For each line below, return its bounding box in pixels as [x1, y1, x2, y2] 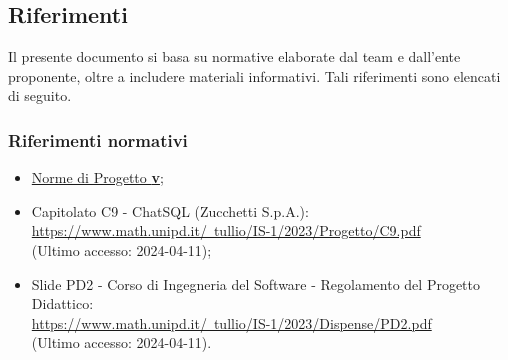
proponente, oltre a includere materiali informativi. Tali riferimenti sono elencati [8, 65, 501, 86]
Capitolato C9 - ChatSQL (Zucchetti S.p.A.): [31, 200, 309, 221]
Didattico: [31, 293, 94, 314]
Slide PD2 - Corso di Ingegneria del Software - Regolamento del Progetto [31, 273, 481, 294]
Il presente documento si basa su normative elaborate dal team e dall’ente [8, 46, 461, 67]
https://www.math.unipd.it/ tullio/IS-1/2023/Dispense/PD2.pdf [31, 312, 432, 333]
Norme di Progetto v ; [31, 167, 164, 188]
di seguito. [8, 85, 72, 106]
